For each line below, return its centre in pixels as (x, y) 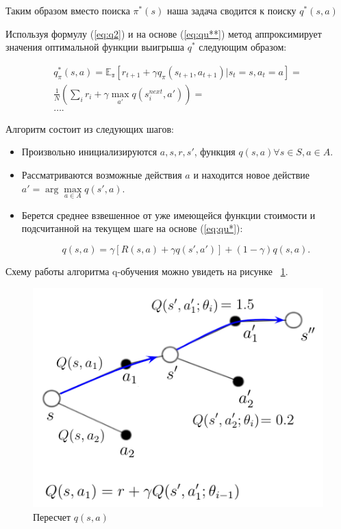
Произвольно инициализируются (89, 152)
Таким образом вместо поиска (68, 10)
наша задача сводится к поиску (231, 10)
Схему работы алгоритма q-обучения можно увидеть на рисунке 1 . (147, 271)
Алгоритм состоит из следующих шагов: (90, 128)
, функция (215, 152)
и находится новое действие (252, 175)
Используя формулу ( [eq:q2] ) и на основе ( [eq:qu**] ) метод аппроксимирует (164, 33)
